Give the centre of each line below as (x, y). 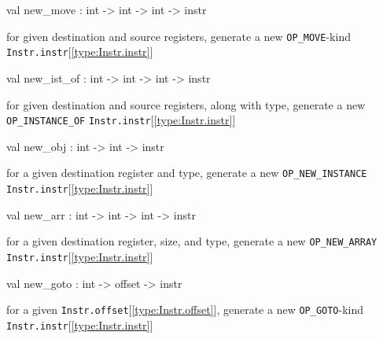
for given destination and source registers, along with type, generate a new (186, 104)
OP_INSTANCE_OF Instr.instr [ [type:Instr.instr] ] (121, 120)
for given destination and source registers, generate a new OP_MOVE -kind (179, 36)
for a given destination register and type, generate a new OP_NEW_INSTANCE (187, 173)
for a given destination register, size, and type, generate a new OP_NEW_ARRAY (192, 241)
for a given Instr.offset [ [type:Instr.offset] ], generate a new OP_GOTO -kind (185, 310)
